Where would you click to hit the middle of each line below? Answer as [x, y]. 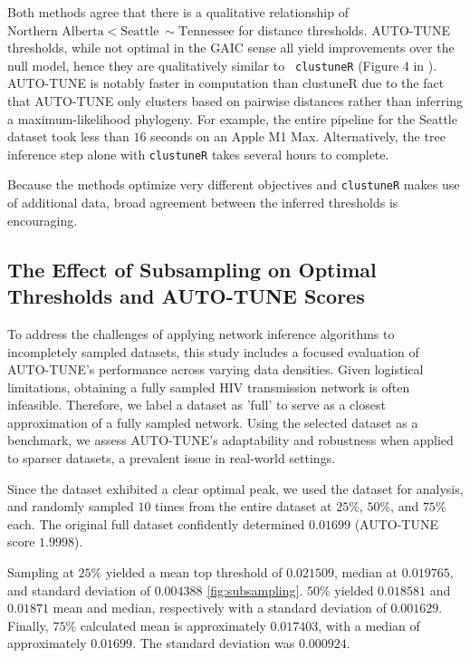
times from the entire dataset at [244, 506]
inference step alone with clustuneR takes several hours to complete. [198, 154]
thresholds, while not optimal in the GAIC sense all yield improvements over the [231, 48]
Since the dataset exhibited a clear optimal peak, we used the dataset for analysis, [235, 488]
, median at [366, 572]
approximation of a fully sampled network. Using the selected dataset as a [213, 422]
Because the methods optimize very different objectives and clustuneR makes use [234, 184]
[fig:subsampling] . [255, 590]
